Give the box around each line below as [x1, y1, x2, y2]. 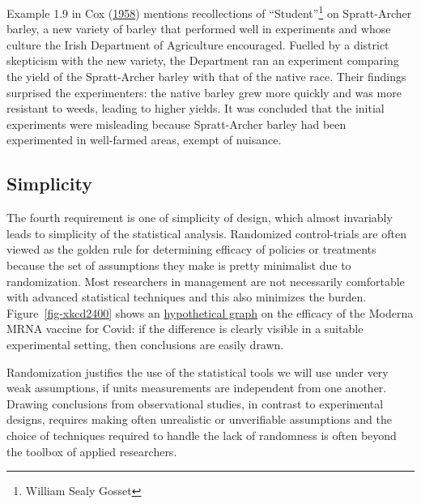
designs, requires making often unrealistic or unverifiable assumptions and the [6, 411, 392, 428]
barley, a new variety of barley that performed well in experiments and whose [6, 20, 391, 37]
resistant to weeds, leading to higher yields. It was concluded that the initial [6, 100, 385, 117]
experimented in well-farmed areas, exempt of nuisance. [6, 131, 282, 148]
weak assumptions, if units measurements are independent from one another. [6, 379, 387, 396]
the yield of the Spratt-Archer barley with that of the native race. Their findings [6, 68, 406, 85]
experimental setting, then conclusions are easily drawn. [6, 335, 284, 352]
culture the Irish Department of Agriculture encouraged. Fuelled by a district [6, 36, 389, 53]
